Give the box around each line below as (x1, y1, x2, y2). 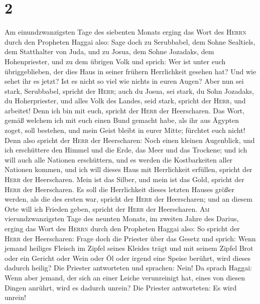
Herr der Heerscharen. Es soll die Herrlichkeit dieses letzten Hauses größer (5, 184, 235, 194)
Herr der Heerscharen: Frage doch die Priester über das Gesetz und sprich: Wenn (5, 233, 256, 243)
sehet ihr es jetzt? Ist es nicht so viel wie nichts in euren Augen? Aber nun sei (5, 76, 244, 86)
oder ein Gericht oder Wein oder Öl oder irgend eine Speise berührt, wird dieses (5, 252, 250, 263)
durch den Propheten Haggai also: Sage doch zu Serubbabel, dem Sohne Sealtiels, (5, 36, 255, 47)
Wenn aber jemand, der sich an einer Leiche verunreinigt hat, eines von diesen (5, 272, 245, 282)
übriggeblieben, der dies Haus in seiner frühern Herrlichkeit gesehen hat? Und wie (5, 66, 256, 76)
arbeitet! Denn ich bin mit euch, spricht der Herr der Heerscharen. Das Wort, (5, 105, 245, 115)
